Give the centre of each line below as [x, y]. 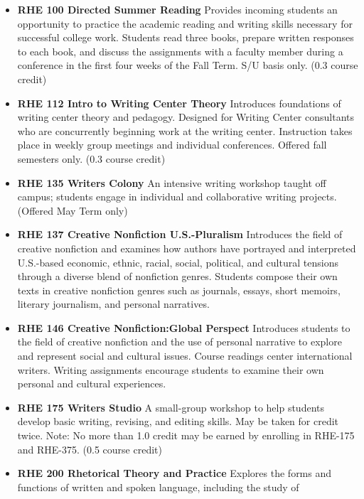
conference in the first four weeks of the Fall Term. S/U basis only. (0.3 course [188, 65]
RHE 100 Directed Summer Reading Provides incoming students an [177, 9]
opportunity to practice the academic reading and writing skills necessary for [185, 23]
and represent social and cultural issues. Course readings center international [185, 356]
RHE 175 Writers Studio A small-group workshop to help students [171, 407]
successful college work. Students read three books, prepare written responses [186, 37]
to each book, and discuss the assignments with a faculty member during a [180, 51]
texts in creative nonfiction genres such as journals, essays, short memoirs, [179, 290]
